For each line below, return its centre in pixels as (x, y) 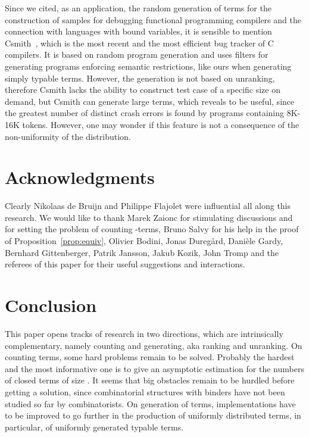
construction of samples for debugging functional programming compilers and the (153, 19)
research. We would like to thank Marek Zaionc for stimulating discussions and (149, 217)
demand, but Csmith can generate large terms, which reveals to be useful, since (150, 101)
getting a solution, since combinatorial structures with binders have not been (145, 391)
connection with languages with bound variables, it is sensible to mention (138, 31)
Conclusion (51, 305)
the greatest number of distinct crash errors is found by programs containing (145, 113)
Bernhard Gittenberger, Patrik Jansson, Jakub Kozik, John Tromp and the (142, 252)
